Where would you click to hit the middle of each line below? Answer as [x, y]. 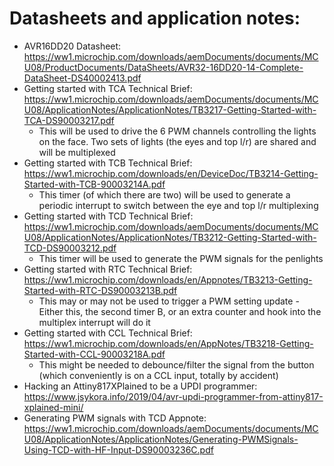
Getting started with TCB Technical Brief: [108, 163]
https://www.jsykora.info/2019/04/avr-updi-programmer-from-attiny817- [173, 396]
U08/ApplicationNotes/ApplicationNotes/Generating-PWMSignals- [161, 439]
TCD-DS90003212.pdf [70, 248]
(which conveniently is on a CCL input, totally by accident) [158, 375]
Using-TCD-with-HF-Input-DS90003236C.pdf [118, 449]
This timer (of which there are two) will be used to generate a [164, 194]
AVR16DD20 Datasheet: [72, 46]
